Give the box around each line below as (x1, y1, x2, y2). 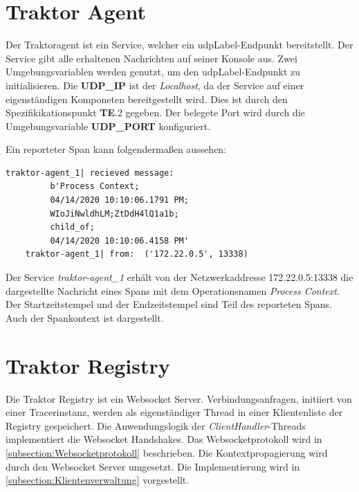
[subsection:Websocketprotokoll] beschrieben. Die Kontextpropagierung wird (6, 445, 328, 459)
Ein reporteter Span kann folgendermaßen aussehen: (6, 142, 227, 156)
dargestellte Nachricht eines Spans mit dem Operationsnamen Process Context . (6, 283, 340, 298)
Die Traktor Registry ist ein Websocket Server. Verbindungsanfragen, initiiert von (6, 391, 352, 406)
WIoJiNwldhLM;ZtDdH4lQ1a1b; (50, 208, 179, 219)
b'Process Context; (50, 181, 140, 192)
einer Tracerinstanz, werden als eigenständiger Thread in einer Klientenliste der (6, 405, 343, 419)
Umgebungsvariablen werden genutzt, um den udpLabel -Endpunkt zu (6, 64, 301, 79)
